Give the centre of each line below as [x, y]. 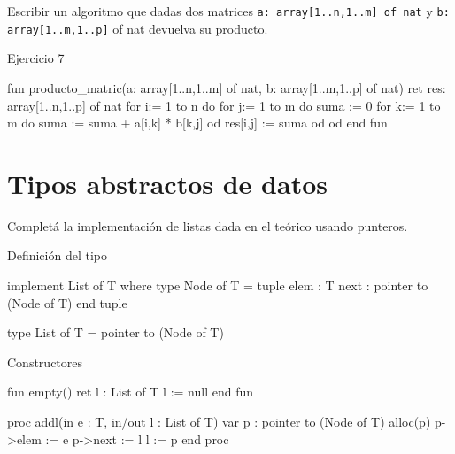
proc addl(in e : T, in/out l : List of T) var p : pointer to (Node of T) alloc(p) [219, 421]
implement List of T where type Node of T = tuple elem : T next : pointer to [218, 285]
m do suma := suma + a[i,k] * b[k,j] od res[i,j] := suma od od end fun [197, 123]
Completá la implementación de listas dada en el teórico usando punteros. [208, 225]
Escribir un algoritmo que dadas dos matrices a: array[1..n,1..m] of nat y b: [228, 11]
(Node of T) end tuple [67, 302]
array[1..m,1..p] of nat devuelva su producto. [138, 28]
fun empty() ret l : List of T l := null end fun [130, 392]
